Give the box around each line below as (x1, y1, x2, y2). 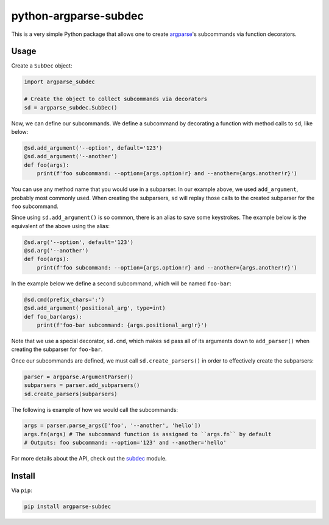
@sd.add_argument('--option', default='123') (24, 144, 163, 151)
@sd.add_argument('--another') (24, 153, 118, 160)
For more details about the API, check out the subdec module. (11, 455, 167, 462)
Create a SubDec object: (11, 62, 73, 69)
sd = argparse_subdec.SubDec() (24, 104, 118, 111)
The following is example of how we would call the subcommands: (11, 406, 178, 413)
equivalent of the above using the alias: (11, 222, 110, 229)
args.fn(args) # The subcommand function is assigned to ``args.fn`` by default (24, 431, 272, 437)
